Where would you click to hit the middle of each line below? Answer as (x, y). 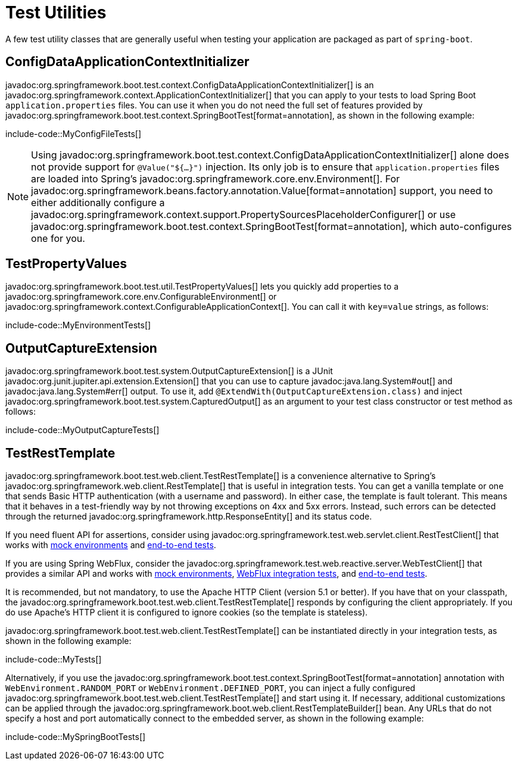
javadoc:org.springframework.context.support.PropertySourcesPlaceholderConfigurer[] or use (244, 214)
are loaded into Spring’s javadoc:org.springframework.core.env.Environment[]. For (216, 178)
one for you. (58, 238)
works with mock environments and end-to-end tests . (111, 545)
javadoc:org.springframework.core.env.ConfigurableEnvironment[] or (141, 297)
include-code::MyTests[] (54, 660)
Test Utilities (56, 13)
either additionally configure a (98, 202)
